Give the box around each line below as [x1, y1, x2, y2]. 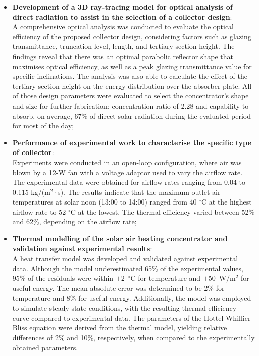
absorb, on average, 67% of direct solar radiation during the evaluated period [12, 110, 251, 121]
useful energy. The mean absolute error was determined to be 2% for [12, 283, 225, 293]
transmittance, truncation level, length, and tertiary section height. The [12, 41, 235, 52]
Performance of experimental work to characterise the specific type [12, 137, 251, 147]
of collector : [12, 147, 54, 158]
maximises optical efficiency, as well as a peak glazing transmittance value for [12, 61, 252, 71]
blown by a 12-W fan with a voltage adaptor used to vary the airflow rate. [12, 167, 243, 177]
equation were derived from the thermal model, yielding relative [29, 322, 227, 333]
